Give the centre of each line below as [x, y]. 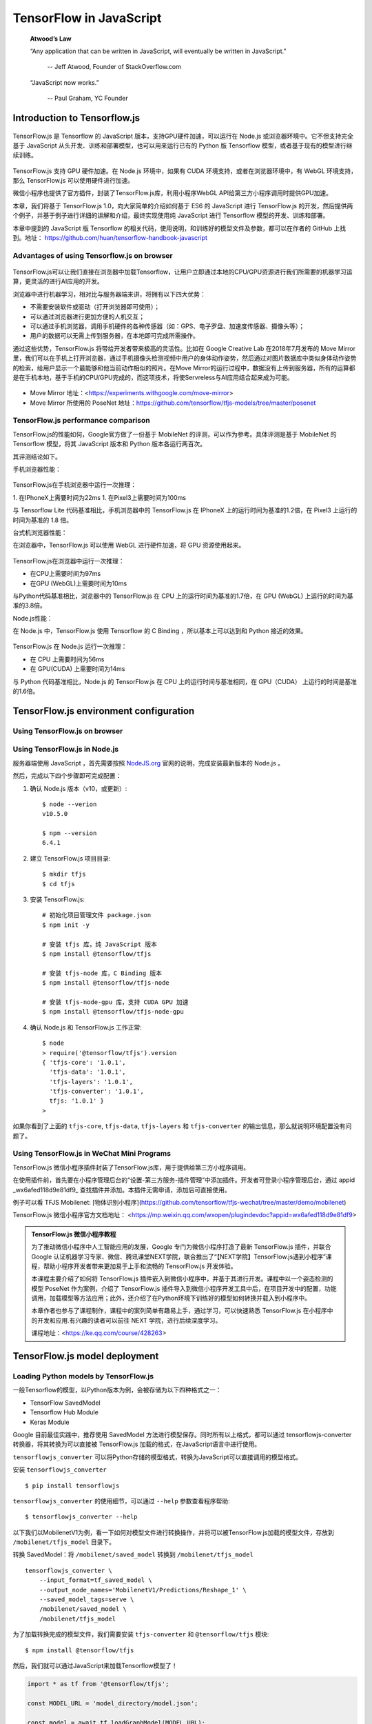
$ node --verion [70, 804]
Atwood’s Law [51, 39]
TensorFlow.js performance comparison [82, 421]
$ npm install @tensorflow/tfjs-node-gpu [113, 1012]
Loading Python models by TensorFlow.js [83, 1376]
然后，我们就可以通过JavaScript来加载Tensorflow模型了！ [95, 1665]
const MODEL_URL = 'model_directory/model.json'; [113, 1703]
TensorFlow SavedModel [65, 1403]
